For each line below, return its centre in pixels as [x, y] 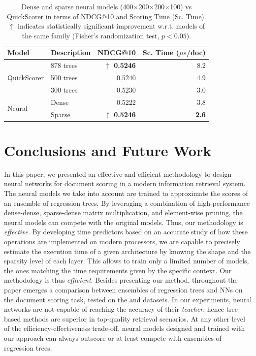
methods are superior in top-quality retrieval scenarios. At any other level [134, 318]
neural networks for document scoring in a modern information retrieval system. [125, 183]
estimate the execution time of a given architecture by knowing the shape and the [128, 251]
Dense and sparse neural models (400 [77, 6]
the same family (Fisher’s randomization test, [91, 35]
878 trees [64, 65]
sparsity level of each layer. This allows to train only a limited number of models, [127, 261]
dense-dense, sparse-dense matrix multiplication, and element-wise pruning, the [123, 212]
